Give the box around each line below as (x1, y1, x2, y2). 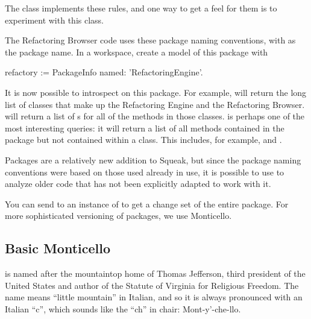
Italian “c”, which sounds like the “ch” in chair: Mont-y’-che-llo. (5, 302, 241, 315)
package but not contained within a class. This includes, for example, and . (5, 133, 282, 146)
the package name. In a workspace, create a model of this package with (5, 45, 268, 58)
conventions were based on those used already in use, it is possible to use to (5, 165, 284, 178)
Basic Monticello (5, 239, 111, 257)
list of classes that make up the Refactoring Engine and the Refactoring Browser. (5, 98, 305, 110)
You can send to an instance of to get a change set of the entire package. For (5, 197, 289, 210)
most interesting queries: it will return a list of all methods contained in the (5, 121, 284, 134)
